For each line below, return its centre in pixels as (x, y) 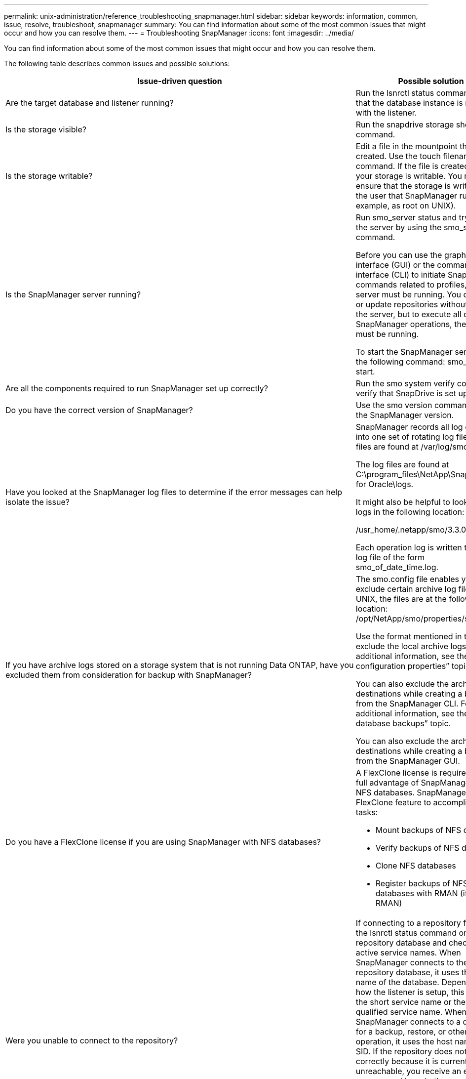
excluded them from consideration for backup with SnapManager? (129, 675)
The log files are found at (402, 464)
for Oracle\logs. (385, 484)
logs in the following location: (410, 512)
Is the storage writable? (49, 176)
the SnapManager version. (405, 415)
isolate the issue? (38, 502)
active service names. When (408, 953)
